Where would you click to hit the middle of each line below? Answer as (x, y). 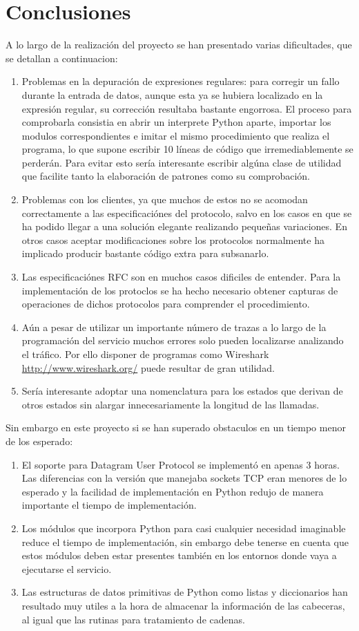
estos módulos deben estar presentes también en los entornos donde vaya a (179, 555)
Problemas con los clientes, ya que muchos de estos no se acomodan (165, 199)
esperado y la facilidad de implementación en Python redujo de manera (173, 491)
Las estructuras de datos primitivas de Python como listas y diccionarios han (185, 592)
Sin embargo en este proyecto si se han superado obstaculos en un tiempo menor (176, 427)
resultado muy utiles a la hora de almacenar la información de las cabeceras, (183, 605)
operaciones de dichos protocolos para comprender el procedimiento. (166, 304)
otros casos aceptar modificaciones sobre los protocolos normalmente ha (173, 239)
